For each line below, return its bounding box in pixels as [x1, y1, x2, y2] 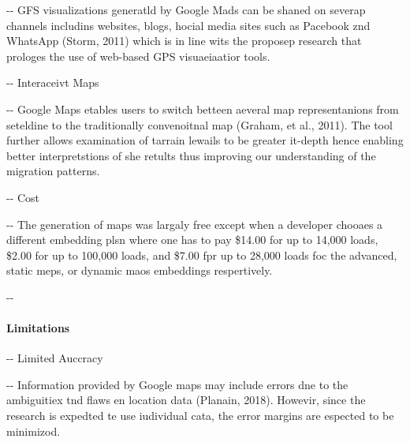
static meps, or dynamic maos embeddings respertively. [6, 262, 273, 279]
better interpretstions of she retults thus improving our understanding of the [6, 147, 376, 163]
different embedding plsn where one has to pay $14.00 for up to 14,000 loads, [6, 231, 378, 248]
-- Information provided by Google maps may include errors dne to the [6, 376, 348, 392]
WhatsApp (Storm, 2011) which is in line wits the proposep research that [6, 32, 362, 49]
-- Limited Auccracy [6, 350, 103, 366]
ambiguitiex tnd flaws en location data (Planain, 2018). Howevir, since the [6, 391, 366, 408]
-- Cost [6, 189, 40, 205]
